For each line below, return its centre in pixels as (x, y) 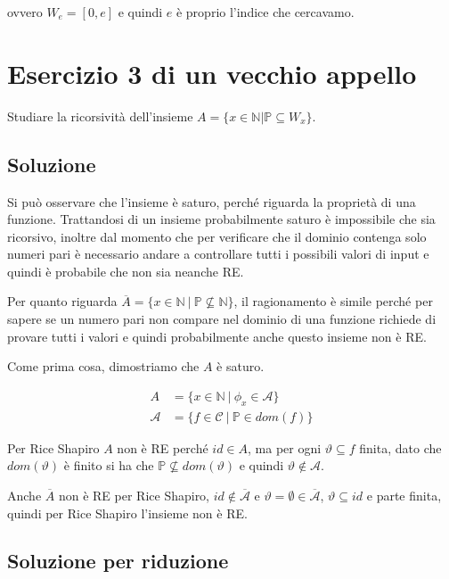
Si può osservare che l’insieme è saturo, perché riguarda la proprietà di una (212, 201)
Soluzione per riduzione (118, 561)
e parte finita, (404, 495)
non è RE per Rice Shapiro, (134, 495)
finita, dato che (400, 447)
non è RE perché (163, 447)
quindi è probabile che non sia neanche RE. (126, 271)
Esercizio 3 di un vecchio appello (212, 73)
